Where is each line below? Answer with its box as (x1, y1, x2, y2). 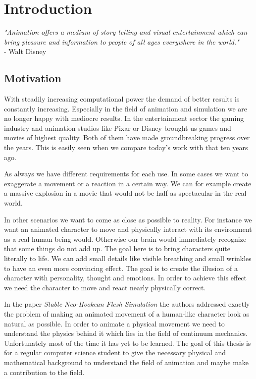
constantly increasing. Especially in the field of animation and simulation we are (4, 103, 247, 113)
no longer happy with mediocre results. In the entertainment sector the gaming (4, 113, 244, 123)
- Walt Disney (4, 46, 47, 56)
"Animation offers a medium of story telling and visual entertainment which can (4, 27, 248, 37)
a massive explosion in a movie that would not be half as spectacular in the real (4, 188, 247, 198)
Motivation (4, 70, 61, 86)
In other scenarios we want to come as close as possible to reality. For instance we (4, 214, 252, 224)
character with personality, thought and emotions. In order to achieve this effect (4, 272, 247, 283)
